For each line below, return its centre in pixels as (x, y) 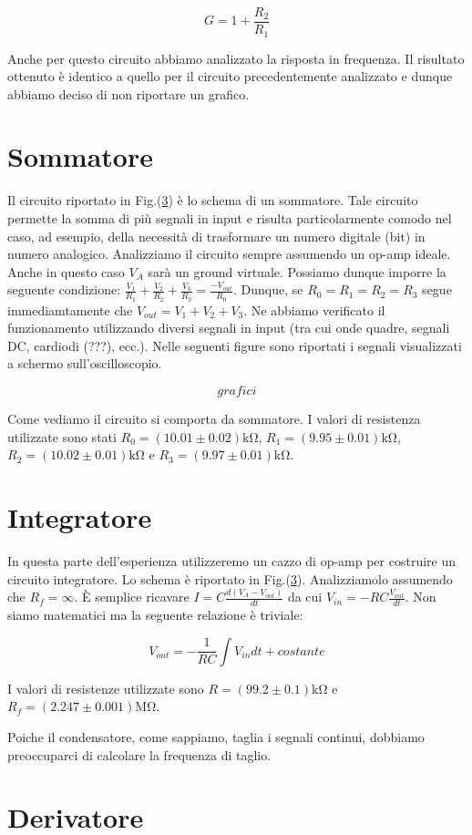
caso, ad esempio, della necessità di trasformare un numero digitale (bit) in (216, 236)
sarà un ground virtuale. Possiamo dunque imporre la (297, 271)
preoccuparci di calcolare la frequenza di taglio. (139, 754)
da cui (305, 597)
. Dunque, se (268, 289)
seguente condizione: (64, 289)
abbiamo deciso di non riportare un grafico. (128, 93)
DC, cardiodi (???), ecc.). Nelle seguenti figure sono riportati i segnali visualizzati (235, 345)
